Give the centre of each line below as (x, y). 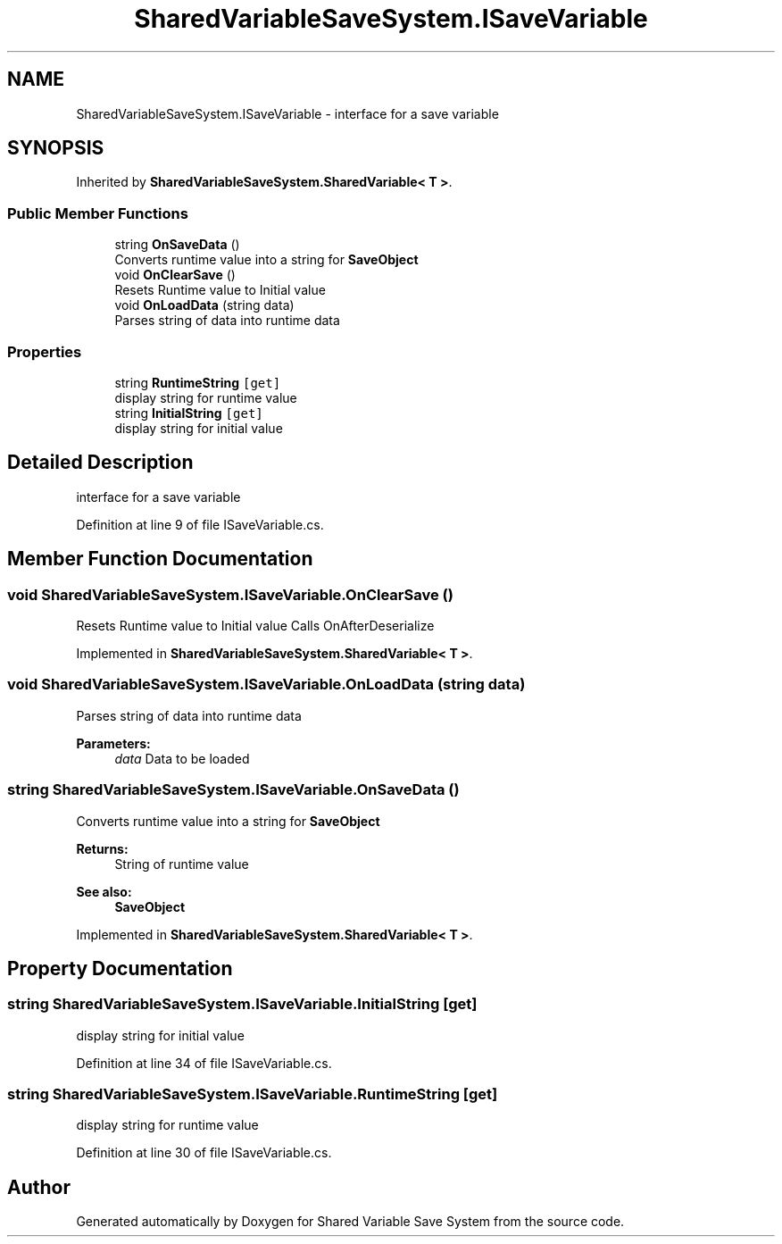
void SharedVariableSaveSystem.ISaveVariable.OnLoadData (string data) (266, 685)
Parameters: (113, 743)
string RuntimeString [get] (198, 382)
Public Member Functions (98, 213)
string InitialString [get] (189, 413)
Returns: (102, 848)
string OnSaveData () (177, 245)
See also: (104, 891)
